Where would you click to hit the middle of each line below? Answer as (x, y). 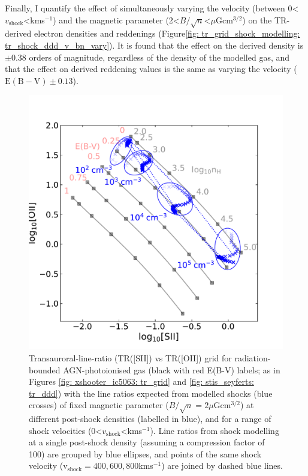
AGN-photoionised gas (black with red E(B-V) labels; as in (172, 369)
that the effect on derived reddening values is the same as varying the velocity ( (151, 69)
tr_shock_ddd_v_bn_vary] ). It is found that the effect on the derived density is (154, 45)
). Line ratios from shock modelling (215, 430)
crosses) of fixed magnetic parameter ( (99, 405)
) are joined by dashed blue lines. (222, 465)
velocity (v (48, 465)
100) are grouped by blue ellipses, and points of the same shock (145, 453)
